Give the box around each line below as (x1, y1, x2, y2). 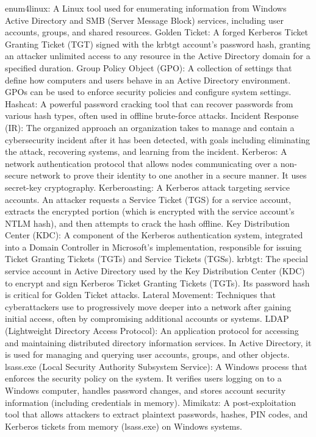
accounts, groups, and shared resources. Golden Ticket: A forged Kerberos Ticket (5, 26, 309, 38)
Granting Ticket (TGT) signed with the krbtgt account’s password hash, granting (5, 37, 311, 50)
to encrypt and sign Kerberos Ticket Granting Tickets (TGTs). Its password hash (5, 276, 310, 289)
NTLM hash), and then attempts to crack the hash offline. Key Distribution (5, 216, 290, 229)
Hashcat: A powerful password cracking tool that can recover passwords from (5, 97, 293, 110)
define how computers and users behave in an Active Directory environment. (5, 73, 291, 86)
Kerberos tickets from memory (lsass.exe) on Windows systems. (5, 419, 242, 432)
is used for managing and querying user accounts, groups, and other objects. (5, 348, 290, 361)
